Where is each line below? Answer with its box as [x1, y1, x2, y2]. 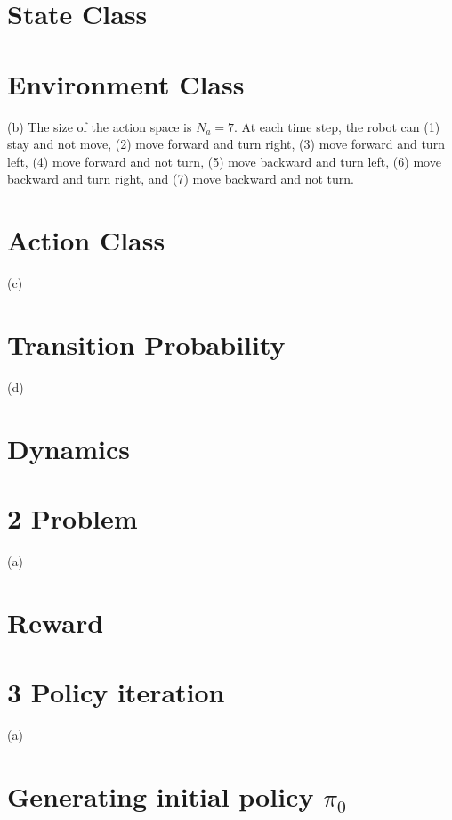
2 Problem [7, 499, 138, 536]
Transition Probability [7, 325, 286, 362]
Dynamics [7, 430, 131, 466]
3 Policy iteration [7, 673, 225, 709]
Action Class [7, 222, 165, 258]
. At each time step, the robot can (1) [234, 117, 440, 135]
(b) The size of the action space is [7, 117, 192, 135]
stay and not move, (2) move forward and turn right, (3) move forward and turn [7, 135, 445, 153]
